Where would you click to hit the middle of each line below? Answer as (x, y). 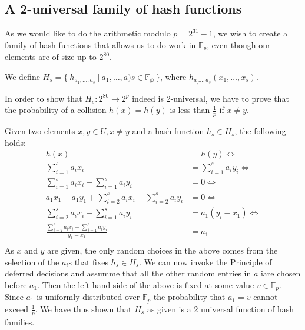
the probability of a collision (56, 110)
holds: (15, 142)
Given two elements (40, 131)
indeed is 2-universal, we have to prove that (210, 98)
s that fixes (88, 261)
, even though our (239, 44)
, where (173, 76)
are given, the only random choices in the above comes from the (163, 250)
